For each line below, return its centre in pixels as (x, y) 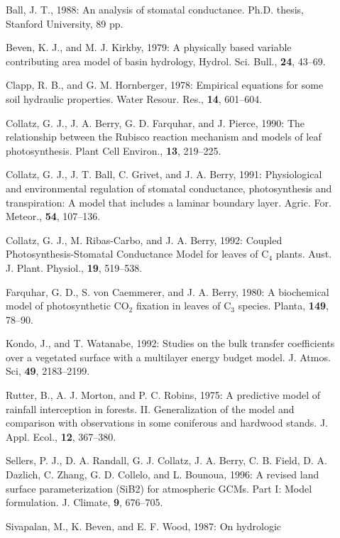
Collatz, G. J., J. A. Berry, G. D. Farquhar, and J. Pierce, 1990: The (155, 122)
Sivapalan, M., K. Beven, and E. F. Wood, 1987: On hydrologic (144, 526)
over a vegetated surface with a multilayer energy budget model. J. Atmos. (168, 357)
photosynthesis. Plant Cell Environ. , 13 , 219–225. (114, 150)
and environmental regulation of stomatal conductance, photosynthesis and (169, 188)
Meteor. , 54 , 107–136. (53, 216)
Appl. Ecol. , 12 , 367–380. (61, 436)
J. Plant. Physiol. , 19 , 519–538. (74, 267)
